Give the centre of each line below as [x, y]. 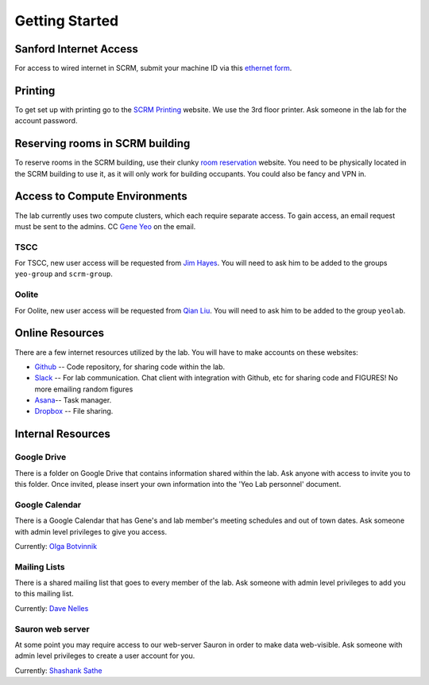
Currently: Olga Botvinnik [56, 546]
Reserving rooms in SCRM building [102, 144]
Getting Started [67, 21]
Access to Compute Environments [101, 196]
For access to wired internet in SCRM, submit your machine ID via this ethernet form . [153, 68]
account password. [46, 121]
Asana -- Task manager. [73, 400]
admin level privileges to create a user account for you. [105, 656]
